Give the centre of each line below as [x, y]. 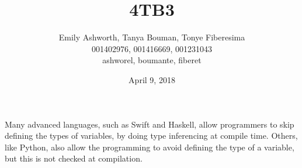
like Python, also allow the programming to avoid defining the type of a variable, [150, 147]
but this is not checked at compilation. [74, 158]
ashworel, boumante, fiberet [152, 60]
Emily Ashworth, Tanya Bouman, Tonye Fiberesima [152, 37]
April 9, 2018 [152, 79]
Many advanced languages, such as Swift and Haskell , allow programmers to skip [150, 124]
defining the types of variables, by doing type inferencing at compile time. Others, [151, 136]
